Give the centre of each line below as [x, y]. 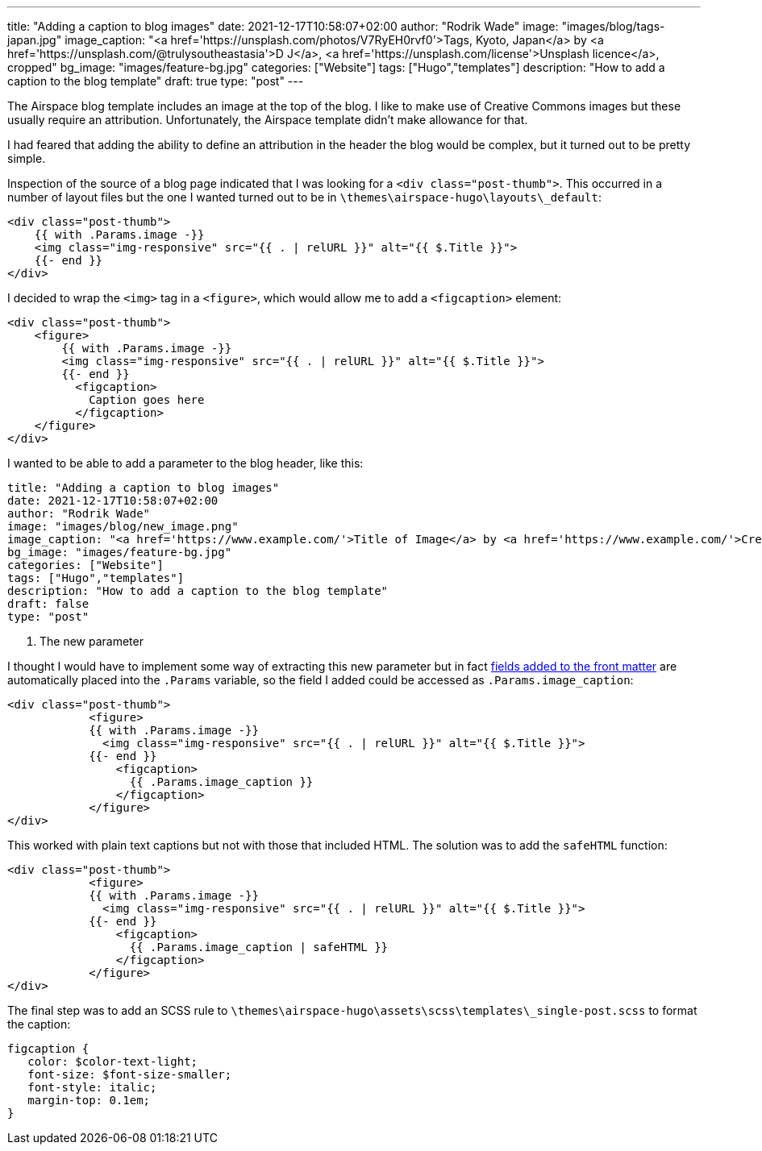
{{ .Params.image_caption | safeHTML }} [259, 947]
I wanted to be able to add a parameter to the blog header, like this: [185, 463]
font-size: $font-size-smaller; [130, 1074]
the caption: [39, 1024]
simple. [27, 158]
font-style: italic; [92, 1087]
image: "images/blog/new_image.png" [123, 526]
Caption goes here [147, 400]
